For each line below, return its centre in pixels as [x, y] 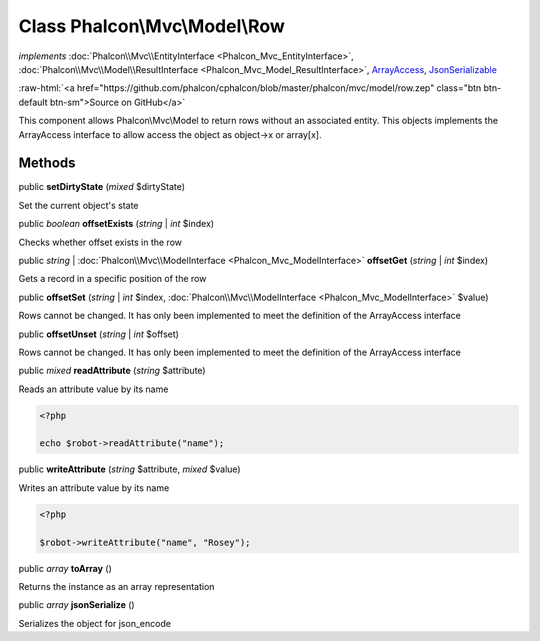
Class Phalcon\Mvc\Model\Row [151, 26]
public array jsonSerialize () [76, 605]
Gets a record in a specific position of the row [112, 279]
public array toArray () [65, 568]
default [33, 102]
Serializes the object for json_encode [95, 623]
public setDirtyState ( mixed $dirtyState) [101, 187]
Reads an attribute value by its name [93, 389]
